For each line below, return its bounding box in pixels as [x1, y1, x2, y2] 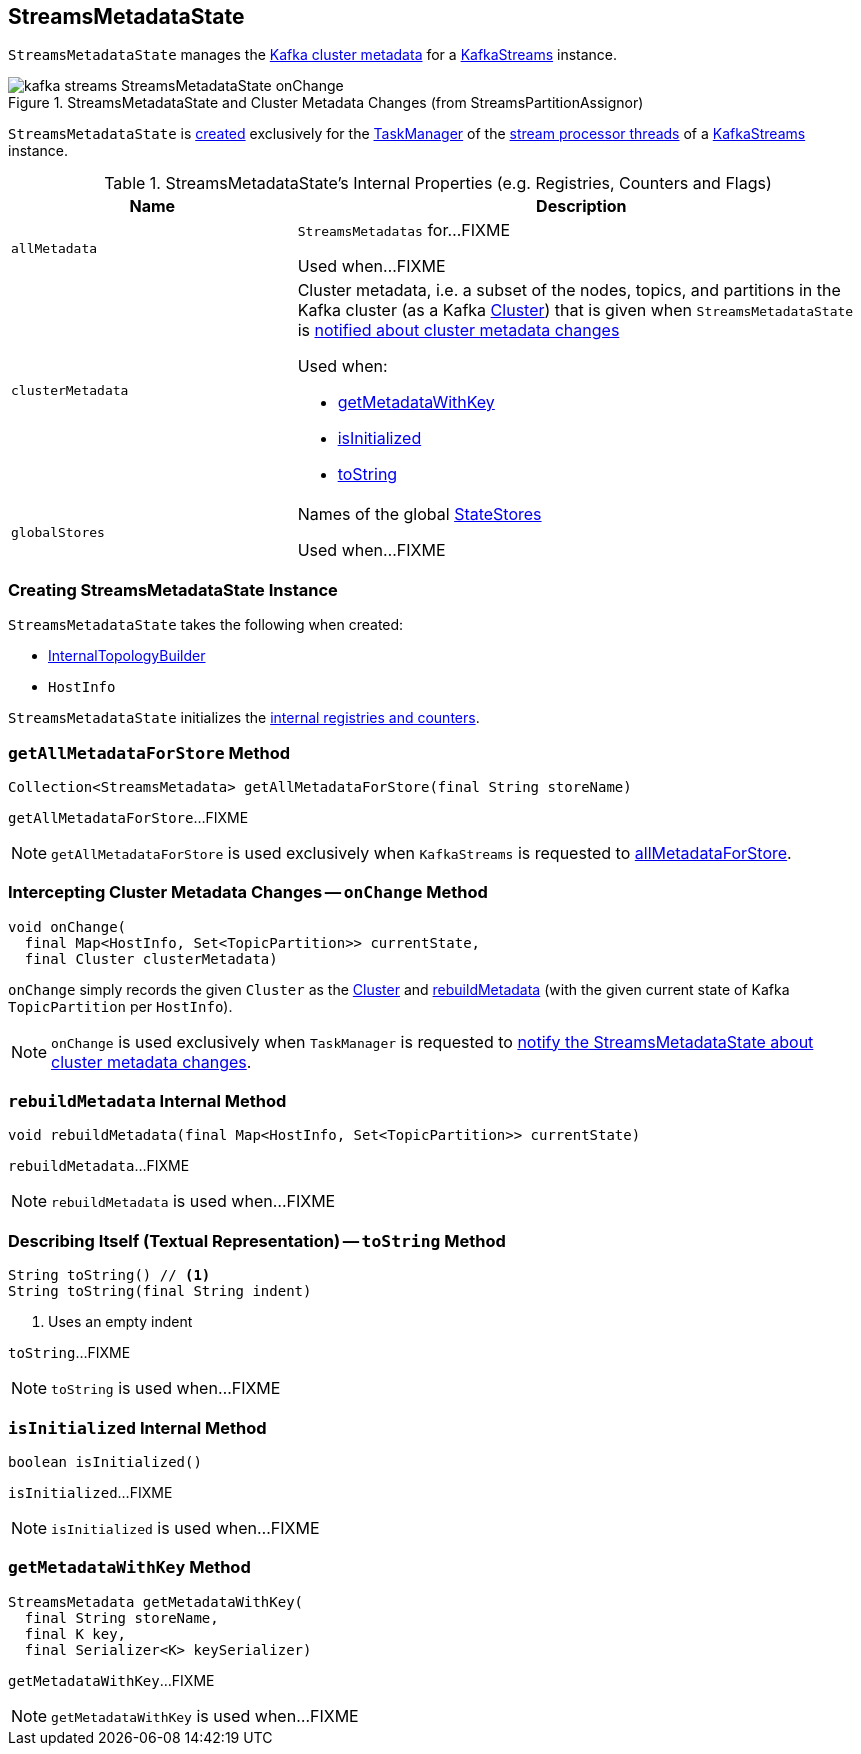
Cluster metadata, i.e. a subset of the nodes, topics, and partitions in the [297, 280, 841, 301]
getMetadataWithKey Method [8, 1557, 251, 1578]
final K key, [24, 1625, 127, 1642]
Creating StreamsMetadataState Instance [8, 579, 338, 600]
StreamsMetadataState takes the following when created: [8, 616, 404, 634]
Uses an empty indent [48, 1313, 193, 1331]
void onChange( [8, 918, 127, 935]
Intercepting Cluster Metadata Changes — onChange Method [8, 882, 488, 903]
